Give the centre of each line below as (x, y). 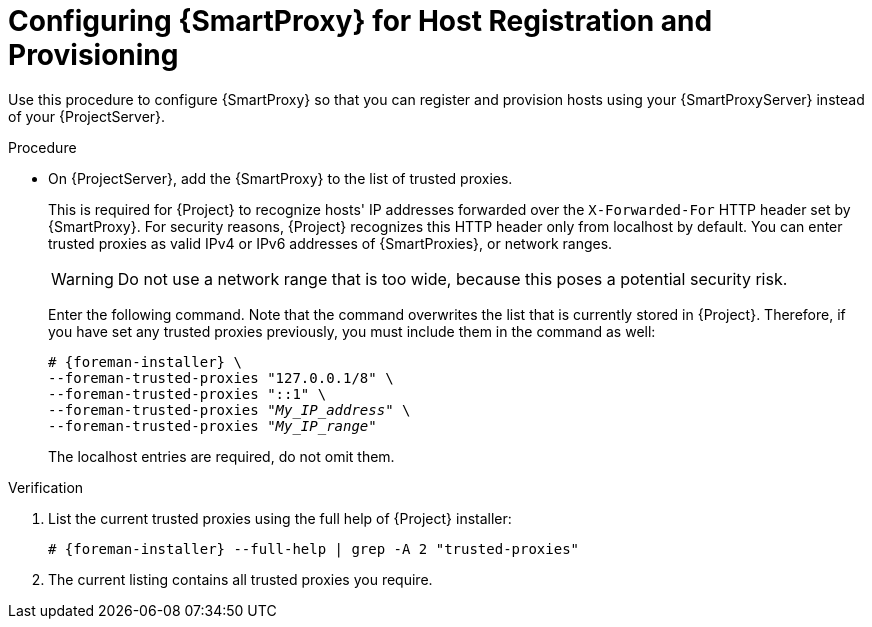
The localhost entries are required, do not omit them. (221, 456)
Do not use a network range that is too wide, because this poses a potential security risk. (452, 278)
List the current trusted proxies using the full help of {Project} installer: (280, 518)
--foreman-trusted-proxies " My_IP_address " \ (229, 409)
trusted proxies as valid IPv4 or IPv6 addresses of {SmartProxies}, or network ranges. (330, 243)
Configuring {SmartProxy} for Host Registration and (360, 21)
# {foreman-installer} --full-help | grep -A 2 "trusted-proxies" (314, 548)
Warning (82, 278)
